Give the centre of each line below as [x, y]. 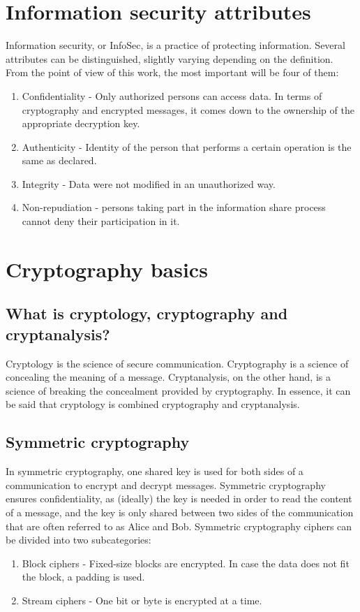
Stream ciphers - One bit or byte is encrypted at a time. [142, 600]
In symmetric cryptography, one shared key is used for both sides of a [155, 471]
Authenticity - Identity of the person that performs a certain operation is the [187, 146]
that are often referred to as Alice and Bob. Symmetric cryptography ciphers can [179, 526]
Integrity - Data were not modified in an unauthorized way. [149, 183]
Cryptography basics [107, 269]
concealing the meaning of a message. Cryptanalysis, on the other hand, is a [168, 377]
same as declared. [59, 160]
